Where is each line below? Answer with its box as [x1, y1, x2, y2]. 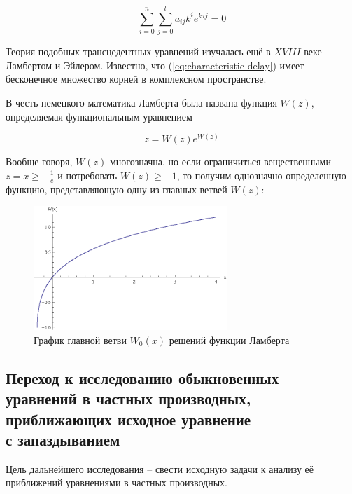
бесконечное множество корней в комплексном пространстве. [6, 71, 267, 86]
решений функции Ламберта [169, 332, 290, 347]
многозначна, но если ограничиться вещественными [109, 154, 331, 169]
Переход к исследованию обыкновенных [6, 366, 279, 388]
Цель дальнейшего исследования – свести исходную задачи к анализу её [6, 461, 314, 476]
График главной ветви [34, 332, 127, 347]
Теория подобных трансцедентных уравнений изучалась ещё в [6, 44, 271, 59]
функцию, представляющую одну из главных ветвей [6, 181, 227, 196]
